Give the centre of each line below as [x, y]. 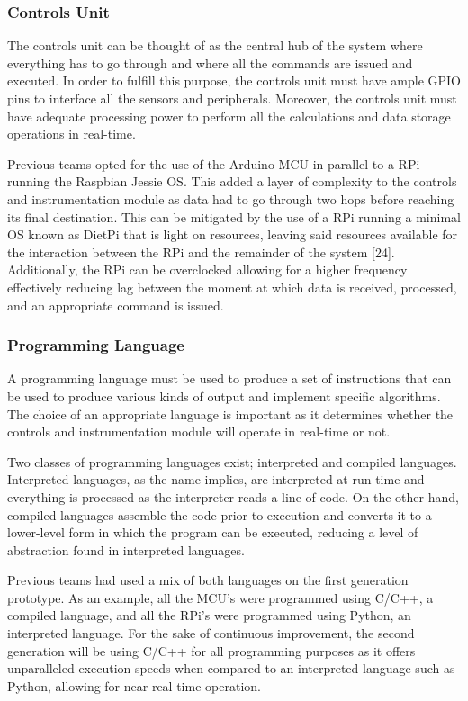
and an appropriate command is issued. [116, 305]
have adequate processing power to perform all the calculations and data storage [229, 116]
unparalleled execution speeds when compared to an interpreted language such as [231, 668]
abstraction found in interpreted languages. [126, 549]
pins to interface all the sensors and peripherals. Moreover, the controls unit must [232, 98]
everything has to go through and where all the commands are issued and [210, 63]
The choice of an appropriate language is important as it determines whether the [230, 413]
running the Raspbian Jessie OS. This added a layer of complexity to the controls [232, 181]
